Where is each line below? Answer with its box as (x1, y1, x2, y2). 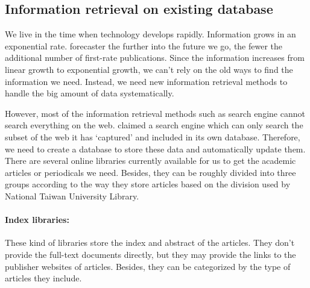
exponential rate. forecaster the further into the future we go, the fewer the (5, 39, 283, 52)
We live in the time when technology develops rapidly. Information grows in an (5, 28, 296, 40)
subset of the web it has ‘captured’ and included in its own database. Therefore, (5, 130, 300, 143)
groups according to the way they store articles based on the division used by (5, 178, 291, 190)
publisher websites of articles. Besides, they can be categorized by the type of (5, 260, 291, 272)
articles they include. (5, 272, 82, 284)
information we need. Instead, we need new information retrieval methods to (5, 75, 288, 87)
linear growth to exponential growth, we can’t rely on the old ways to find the (5, 63, 293, 75)
